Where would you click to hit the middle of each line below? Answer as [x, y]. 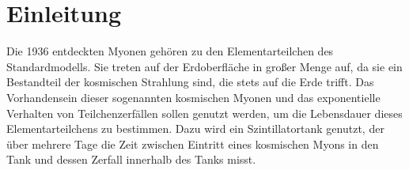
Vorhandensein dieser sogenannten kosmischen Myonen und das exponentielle [193, 97]
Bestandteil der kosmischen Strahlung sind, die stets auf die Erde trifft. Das [190, 82]
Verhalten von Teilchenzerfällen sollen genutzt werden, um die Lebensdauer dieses [204, 113]
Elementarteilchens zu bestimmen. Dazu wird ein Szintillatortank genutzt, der [195, 128]
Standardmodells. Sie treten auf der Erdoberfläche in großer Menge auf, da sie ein [204, 66]
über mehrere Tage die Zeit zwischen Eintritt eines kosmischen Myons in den [193, 144]
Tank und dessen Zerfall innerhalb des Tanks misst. [131, 159]
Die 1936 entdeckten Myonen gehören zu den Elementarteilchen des [170, 51]
